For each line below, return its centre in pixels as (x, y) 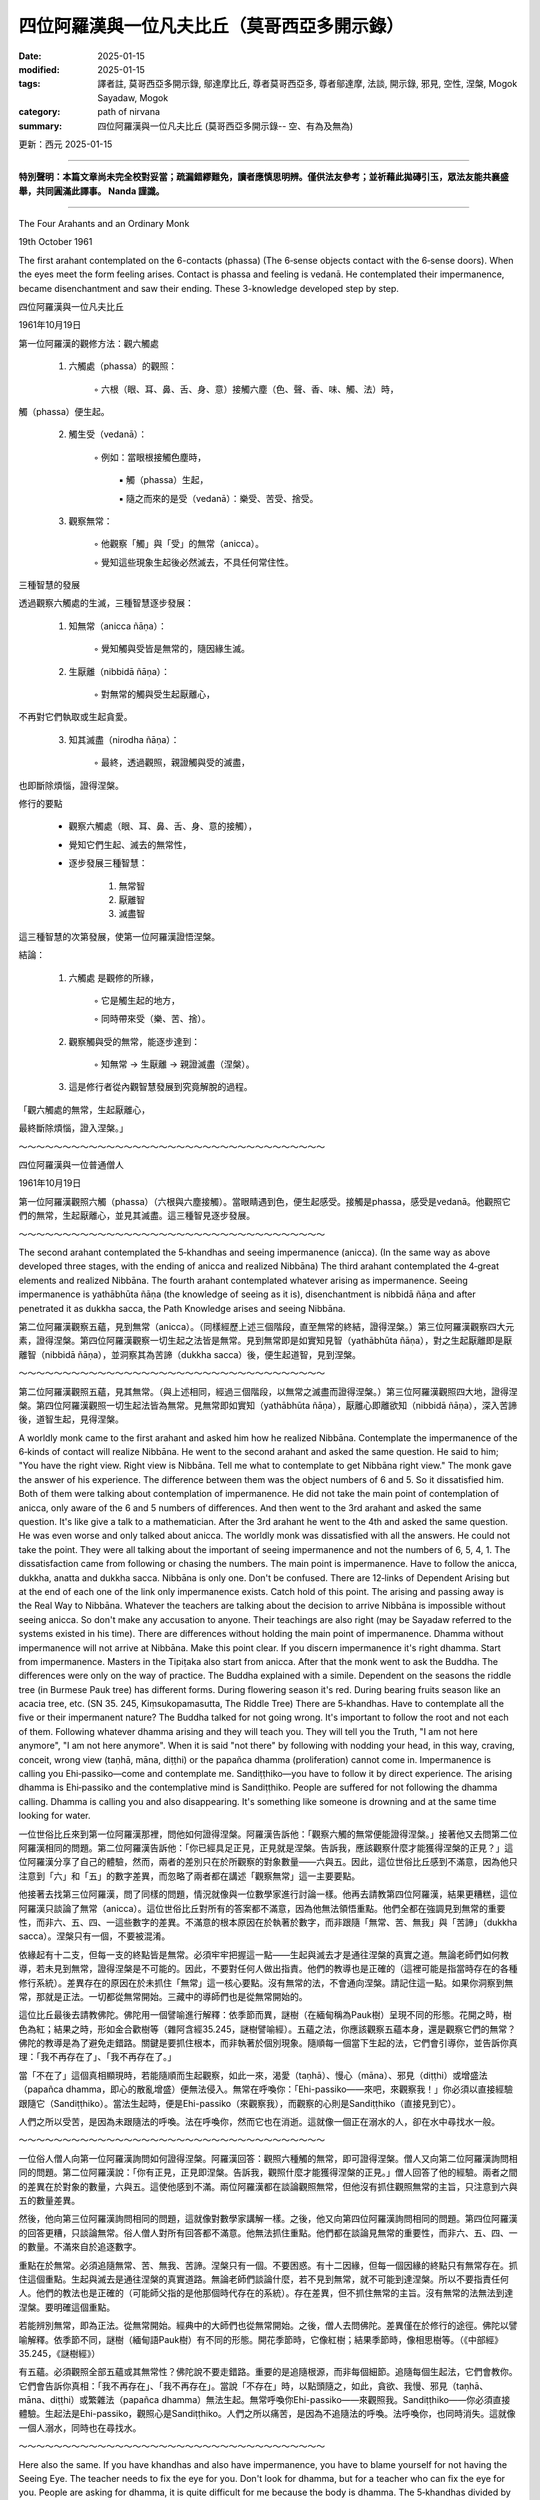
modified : (39, 69)
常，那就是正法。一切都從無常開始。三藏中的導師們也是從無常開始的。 (163, 1996)
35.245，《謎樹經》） (59, 2353)
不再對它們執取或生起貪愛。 (75, 717)
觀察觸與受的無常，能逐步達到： (134, 1041)
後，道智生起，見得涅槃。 (71, 1419)
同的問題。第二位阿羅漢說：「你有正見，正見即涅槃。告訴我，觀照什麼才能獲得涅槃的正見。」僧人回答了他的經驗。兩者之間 (268, 2172)
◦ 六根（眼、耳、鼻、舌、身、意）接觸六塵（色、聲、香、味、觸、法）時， (246, 389)
